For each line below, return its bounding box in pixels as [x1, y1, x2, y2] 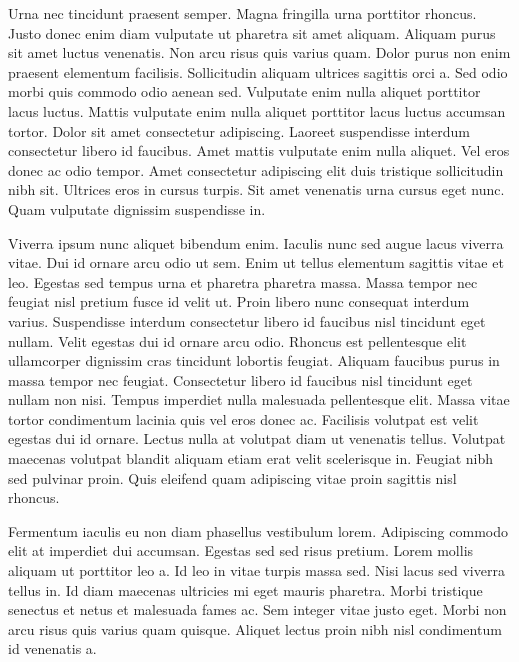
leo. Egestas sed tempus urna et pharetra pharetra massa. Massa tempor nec [8, 271, 478, 292]
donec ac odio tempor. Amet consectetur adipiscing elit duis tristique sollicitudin [8, 159, 504, 180]
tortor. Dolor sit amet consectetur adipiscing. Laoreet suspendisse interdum [8, 120, 470, 141]
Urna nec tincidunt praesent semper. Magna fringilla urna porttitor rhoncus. [8, 3, 477, 23]
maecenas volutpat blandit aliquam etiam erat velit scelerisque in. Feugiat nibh [8, 448, 494, 469]
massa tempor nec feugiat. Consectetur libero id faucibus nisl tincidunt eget [8, 369, 473, 390]
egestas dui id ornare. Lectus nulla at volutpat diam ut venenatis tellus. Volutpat [8, 428, 506, 449]
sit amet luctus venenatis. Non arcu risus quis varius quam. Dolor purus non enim [8, 42, 511, 63]
